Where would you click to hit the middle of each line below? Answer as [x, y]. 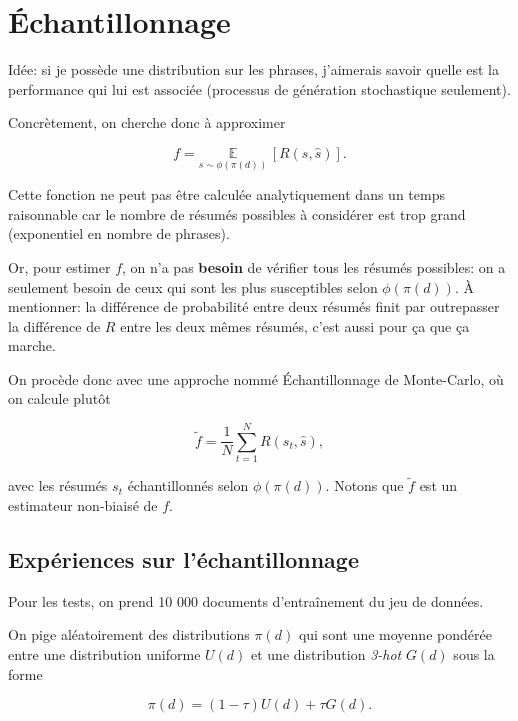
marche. [32, 345]
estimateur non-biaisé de [83, 505]
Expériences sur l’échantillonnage [183, 558]
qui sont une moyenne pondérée [395, 634]
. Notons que [364, 485]
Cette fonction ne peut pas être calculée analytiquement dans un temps [226, 194]
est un [438, 485]
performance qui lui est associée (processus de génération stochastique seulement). [259, 88]
